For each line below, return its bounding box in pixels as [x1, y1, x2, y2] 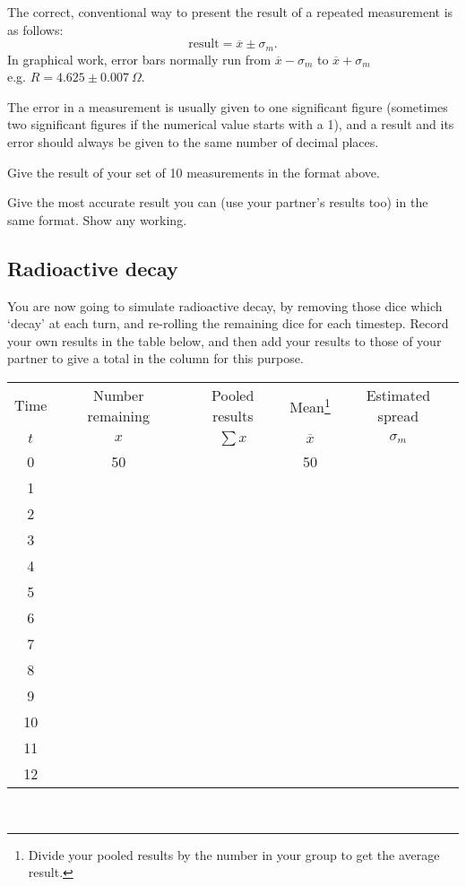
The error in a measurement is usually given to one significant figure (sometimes [7, 97, 448, 116]
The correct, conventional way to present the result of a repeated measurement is [7, 3, 453, 21]
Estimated [366, 384, 431, 405]
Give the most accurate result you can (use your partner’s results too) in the [7, 193, 428, 212]
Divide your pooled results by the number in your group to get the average [28, 845, 440, 864]
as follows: [7, 20, 64, 39]
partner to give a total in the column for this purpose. [7, 349, 304, 368]
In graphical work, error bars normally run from [7, 49, 272, 68]
